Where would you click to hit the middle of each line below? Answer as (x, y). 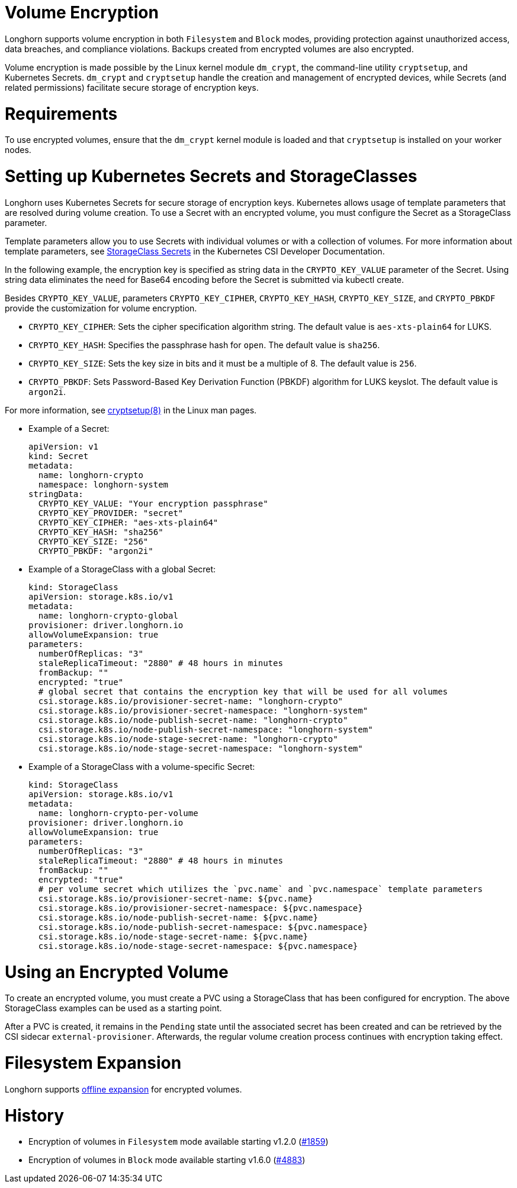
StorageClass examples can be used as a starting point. (113, 1008)
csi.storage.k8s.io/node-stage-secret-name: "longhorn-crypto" (188, 739)
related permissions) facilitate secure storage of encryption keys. (132, 87)
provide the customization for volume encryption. (101, 308)
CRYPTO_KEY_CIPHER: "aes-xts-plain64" (128, 522)
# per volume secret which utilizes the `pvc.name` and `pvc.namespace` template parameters (261, 889)
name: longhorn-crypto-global (108, 615)
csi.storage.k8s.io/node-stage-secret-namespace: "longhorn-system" (200, 748)
